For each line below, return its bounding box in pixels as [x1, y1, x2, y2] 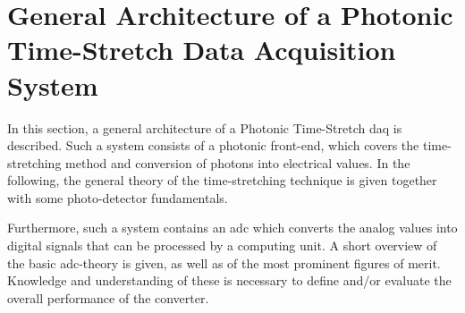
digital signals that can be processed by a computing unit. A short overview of [7, 236, 437, 255]
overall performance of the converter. [7, 288, 209, 307]
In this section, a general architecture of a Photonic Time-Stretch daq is [7, 118, 402, 137]
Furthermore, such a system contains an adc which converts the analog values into [7, 218, 458, 237]
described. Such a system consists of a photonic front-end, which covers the [7, 136, 419, 155]
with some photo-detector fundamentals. [7, 188, 228, 207]
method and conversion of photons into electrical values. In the [65, 153, 410, 172]
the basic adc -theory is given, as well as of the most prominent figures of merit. [7, 253, 441, 272]
